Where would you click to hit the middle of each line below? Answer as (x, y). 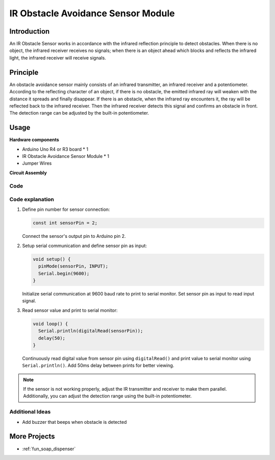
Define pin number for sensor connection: (66, 209)
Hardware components (34, 140)
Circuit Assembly (28, 173)
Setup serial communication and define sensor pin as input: (85, 246)
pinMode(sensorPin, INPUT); (73, 266)
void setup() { (52, 259)
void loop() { (50, 324)
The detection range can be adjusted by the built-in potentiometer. (79, 113)
